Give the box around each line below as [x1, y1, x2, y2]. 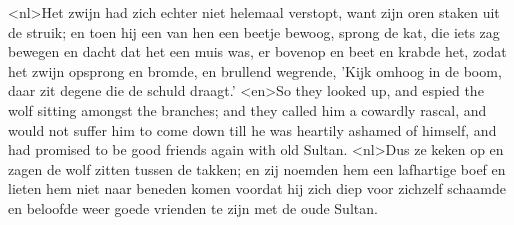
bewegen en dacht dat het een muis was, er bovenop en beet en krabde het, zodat [8, 41, 507, 62]
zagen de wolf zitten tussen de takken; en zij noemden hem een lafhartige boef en [8, 158, 506, 179]
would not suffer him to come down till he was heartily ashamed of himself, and [8, 119, 497, 140]
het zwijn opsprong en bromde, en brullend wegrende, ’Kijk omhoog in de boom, [8, 60, 502, 81]
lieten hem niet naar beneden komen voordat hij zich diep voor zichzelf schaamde [8, 178, 506, 199]
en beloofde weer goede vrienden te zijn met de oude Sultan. [8, 197, 378, 218]
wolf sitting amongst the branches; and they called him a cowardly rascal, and [8, 99, 487, 120]
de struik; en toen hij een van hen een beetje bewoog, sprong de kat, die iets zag [8, 21, 500, 42]
